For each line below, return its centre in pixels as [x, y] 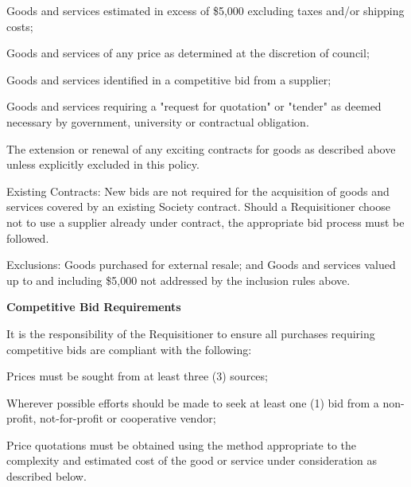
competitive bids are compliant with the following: [129, 349]
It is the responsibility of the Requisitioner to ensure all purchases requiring [191, 333]
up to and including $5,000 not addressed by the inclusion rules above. [178, 280]
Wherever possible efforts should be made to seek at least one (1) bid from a [193, 402]
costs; [20, 26]
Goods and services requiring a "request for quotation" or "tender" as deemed [194, 106]
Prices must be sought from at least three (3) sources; [137, 376]
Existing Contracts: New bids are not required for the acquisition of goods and [198, 191]
